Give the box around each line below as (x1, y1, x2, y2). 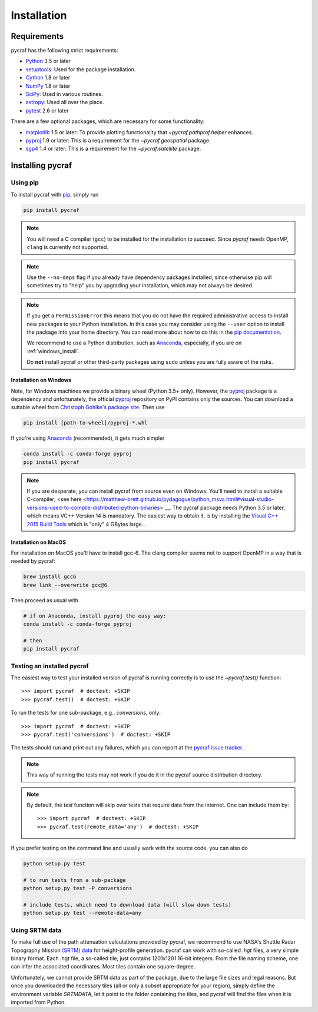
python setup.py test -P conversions (23, 885, 132, 892)
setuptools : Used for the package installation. (25, 65, 136, 73)
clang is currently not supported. (26, 244, 108, 251)
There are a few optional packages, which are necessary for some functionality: (11, 118, 205, 125)
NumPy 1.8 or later (25, 82, 71, 89)
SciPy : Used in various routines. (25, 91, 103, 98)
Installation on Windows (11, 377, 72, 384)
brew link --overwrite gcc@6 (23, 582, 108, 588)
